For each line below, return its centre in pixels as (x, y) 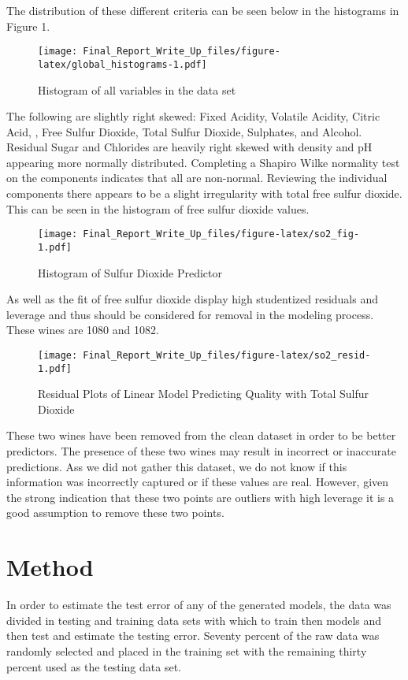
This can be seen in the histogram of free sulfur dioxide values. (158, 208)
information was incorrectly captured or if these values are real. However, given (198, 482)
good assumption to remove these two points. (115, 513)
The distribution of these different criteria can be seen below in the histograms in (203, 10)
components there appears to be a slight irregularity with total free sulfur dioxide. (204, 193)
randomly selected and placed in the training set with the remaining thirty (187, 650)
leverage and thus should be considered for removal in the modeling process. (190, 314)
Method (50, 567)
